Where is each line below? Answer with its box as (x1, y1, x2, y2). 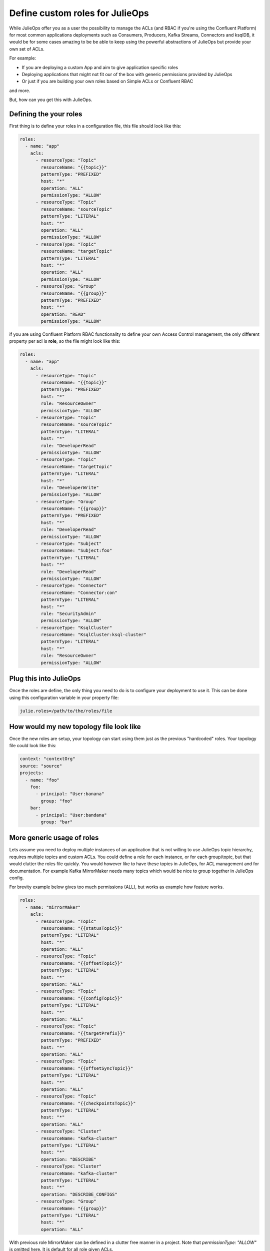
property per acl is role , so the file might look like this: (9, 338, 120, 344)
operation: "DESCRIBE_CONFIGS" (40, 1191, 117, 1197)
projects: (19, 770, 44, 776)
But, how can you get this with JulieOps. (9, 97, 92, 103)
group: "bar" (40, 819, 73, 825)
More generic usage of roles (9, 834, 99, 842)
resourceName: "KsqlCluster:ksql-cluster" (40, 632, 147, 638)
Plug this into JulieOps (9, 675, 81, 683)
